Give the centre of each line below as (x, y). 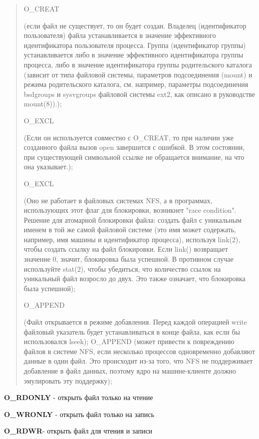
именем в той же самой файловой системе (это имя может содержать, (130, 229)
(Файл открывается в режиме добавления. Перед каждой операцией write (135, 322)
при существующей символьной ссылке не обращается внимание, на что (134, 157)
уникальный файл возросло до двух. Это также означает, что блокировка (134, 278)
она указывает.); (48, 167)
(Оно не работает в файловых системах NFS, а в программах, (118, 200)
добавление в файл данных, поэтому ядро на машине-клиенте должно (130, 371)
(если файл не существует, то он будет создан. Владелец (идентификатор (135, 25)
